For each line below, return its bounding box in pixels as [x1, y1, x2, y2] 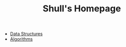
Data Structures [10, 31, 43, 37]
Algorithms [10, 36, 33, 42]
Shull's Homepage [42, 3, 121, 14]
